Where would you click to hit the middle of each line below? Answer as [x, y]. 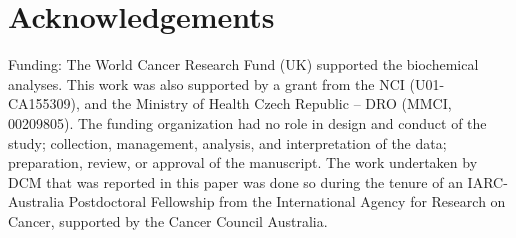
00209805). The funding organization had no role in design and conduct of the [247, 122]
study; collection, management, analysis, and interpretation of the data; [227, 142]
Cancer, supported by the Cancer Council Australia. [168, 220]
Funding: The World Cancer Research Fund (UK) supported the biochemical [243, 64]
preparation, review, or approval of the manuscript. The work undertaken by [243, 162]
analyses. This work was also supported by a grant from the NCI [206, 83]
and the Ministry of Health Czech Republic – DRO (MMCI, [268, 103]
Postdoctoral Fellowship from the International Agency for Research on [287, 201]
